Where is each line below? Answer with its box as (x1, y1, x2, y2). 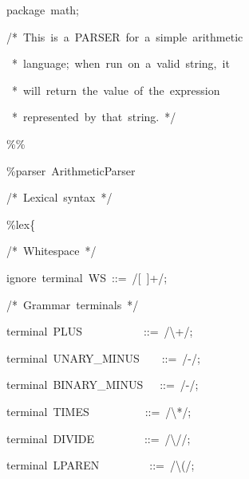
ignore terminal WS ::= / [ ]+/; (6, 269, 168, 285)
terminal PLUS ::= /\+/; (6, 323, 193, 340)
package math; (6, 2, 79, 18)
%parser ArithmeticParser (6, 162, 136, 179)
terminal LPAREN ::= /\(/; (6, 457, 195, 473)
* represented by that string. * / (12, 108, 176, 125)
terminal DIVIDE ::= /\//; (6, 430, 191, 446)
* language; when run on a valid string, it (12, 55, 230, 72)
